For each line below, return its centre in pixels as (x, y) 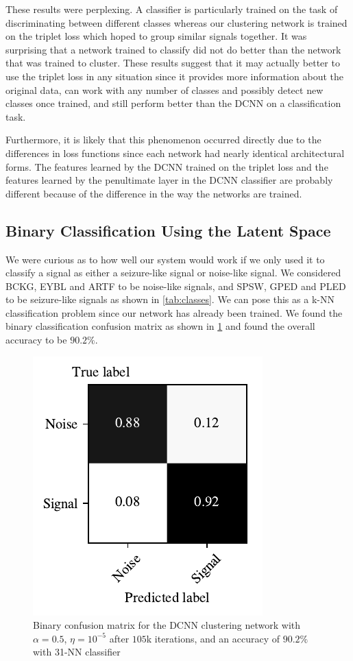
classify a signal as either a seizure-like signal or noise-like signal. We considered (173, 273)
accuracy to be (36, 340)
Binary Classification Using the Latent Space (168, 230)
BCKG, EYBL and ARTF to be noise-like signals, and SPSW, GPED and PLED (176, 286)
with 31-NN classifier (77, 652)
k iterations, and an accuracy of (213, 638)
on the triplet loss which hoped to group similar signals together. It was (156, 36)
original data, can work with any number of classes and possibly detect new (165, 89)
